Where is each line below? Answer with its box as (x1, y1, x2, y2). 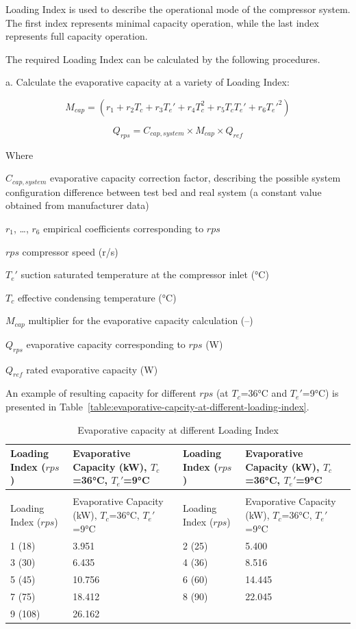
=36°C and (240, 386, 288, 400)
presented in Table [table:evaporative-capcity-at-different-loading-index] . (5, 399, 309, 414)
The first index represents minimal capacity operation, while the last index (5, 15, 319, 29)
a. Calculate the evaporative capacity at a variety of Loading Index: (5, 75, 290, 89)
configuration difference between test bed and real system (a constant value (5, 184, 322, 199)
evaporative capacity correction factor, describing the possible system (49, 171, 341, 185)
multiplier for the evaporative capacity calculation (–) (28, 313, 253, 328)
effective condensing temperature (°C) (17, 290, 177, 304)
